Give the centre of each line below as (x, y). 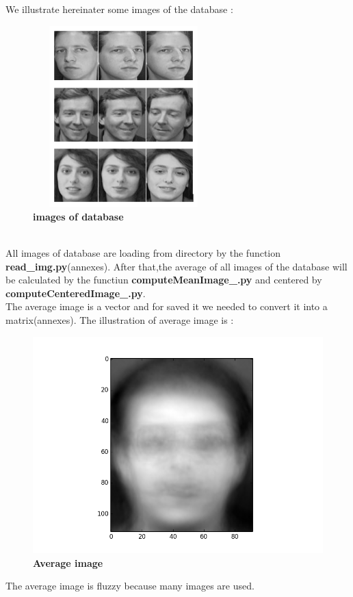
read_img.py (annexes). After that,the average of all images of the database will (176, 266)
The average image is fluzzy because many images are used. (130, 586)
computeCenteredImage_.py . (76, 293)
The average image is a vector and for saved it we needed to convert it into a (167, 306)
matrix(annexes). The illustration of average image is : (120, 319)
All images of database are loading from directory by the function (143, 252)
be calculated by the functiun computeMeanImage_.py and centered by (164, 280)
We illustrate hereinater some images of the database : (119, 9)
